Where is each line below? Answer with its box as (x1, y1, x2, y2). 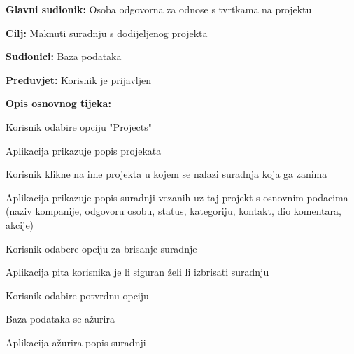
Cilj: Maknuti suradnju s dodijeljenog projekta (6, 25, 208, 40)
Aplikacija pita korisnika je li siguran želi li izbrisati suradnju (6, 264, 269, 279)
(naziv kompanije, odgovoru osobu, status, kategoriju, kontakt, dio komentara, (6, 204, 341, 218)
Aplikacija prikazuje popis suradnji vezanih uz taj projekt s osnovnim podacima (6, 190, 348, 204)
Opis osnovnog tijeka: (6, 96, 111, 111)
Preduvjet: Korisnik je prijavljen (6, 72, 152, 87)
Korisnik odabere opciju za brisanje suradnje (6, 241, 197, 255)
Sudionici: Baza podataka (6, 49, 122, 64)
